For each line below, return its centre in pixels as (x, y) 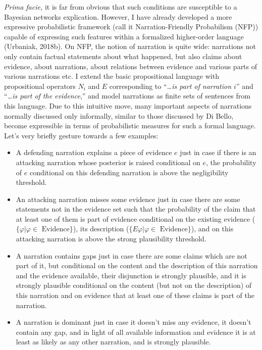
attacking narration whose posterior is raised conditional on (108, 162)
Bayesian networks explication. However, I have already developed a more (118, 16)
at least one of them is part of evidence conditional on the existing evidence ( (136, 218)
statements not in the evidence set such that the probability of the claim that (136, 209)
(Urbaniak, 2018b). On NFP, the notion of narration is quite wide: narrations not (130, 46)
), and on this (212, 229)
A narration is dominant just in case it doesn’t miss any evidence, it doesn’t (134, 322)
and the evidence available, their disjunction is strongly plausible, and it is (131, 275)
